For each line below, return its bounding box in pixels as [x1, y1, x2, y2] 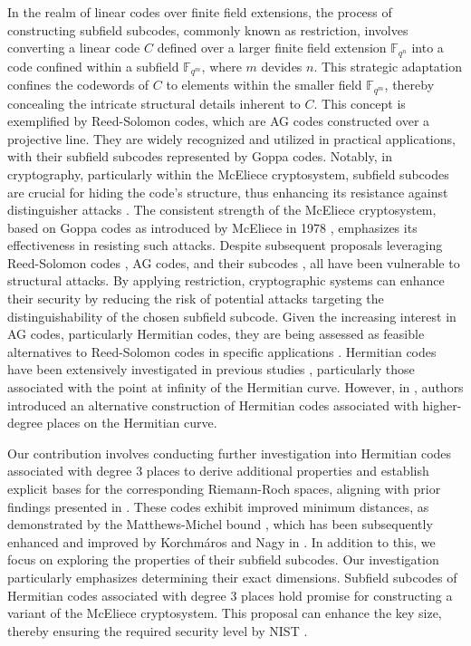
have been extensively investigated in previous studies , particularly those [7, 360, 415, 379]
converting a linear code [7, 38, 140, 57]
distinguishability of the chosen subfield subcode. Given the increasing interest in [7, 306, 457, 325]
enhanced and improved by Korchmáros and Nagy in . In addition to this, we [7, 532, 436, 551]
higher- [422, 395, 462, 414]
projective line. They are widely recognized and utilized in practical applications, [7, 129, 456, 148]
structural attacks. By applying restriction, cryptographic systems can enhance [7, 271, 445, 290]
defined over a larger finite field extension [157, 38, 387, 57]
